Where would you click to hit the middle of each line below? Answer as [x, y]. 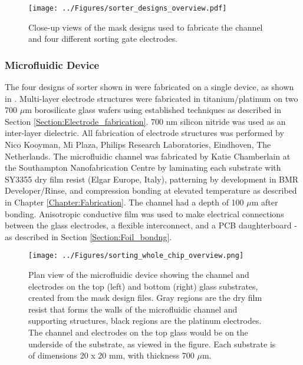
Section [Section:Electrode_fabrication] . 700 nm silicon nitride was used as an [145, 121]
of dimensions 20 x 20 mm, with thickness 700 [111, 355]
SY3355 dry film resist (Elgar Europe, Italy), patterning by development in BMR [152, 179]
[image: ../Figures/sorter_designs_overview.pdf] [128, 8]
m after [265, 202]
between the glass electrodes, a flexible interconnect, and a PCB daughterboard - [151, 225]
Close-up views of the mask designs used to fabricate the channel [146, 27]
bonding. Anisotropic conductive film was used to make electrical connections [144, 213]
